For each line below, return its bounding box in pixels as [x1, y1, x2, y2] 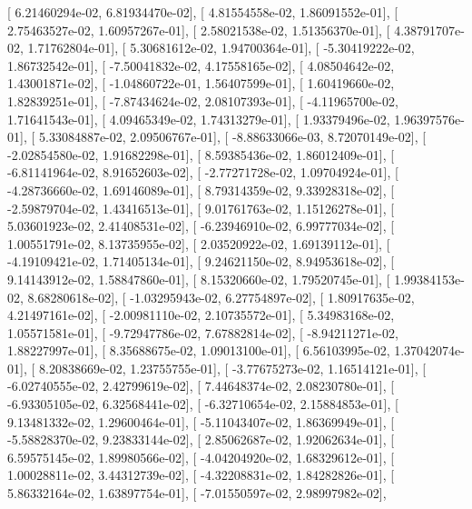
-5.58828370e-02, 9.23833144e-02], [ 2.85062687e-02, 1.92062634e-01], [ [7, 430, 395, 449]
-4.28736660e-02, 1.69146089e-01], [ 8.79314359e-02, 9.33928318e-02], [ [7, 180, 395, 199]
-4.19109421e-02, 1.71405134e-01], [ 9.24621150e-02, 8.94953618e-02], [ [7, 252, 395, 271]
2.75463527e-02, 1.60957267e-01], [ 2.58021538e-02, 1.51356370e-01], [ [7, 20, 390, 39]
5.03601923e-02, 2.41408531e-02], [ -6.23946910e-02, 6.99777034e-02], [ [7, 216, 395, 235]
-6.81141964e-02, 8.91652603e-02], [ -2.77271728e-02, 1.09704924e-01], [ [7, 163, 398, 182]
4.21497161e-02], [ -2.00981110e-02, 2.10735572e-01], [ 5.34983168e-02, [7, 305, 395, 324]
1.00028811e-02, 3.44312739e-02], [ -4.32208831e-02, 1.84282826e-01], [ [7, 465, 395, 484]
